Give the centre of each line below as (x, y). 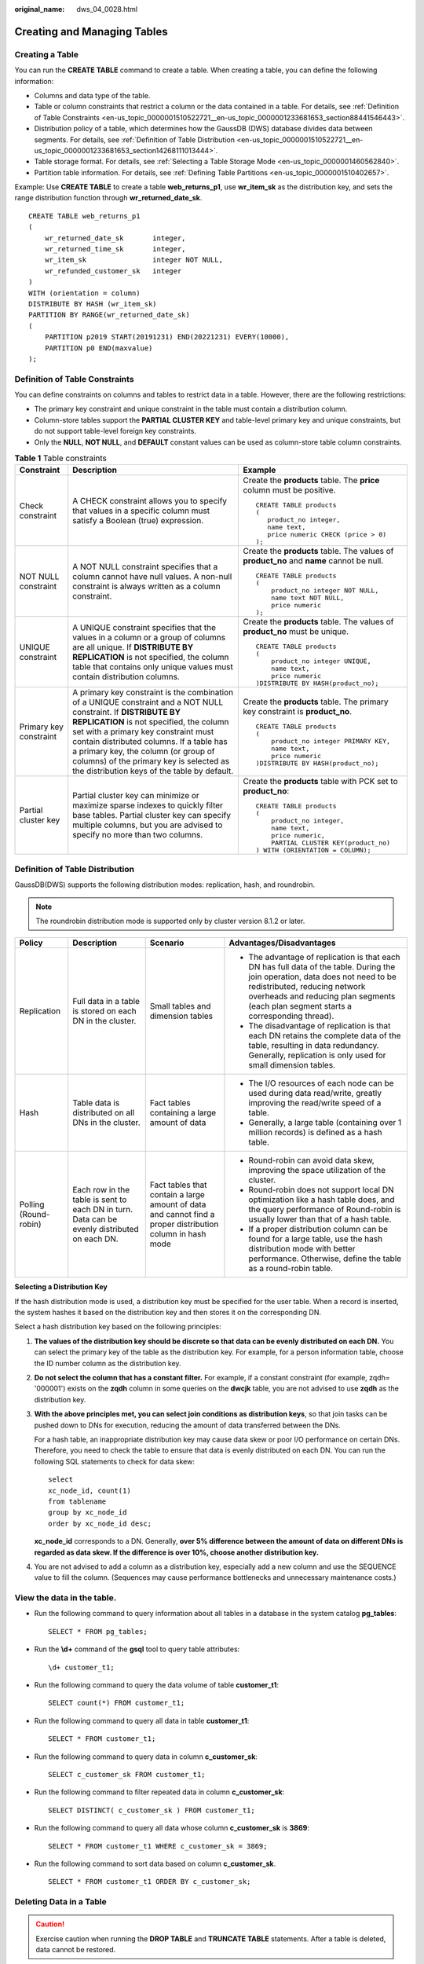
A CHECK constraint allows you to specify (150, 500)
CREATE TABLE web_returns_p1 (84, 216)
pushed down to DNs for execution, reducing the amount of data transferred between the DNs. (187, 1425)
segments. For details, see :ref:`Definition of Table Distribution (135, 139)
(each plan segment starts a (300, 1006)
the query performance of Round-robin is (325, 1210)
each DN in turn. (102, 1210)
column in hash (178, 1234)
